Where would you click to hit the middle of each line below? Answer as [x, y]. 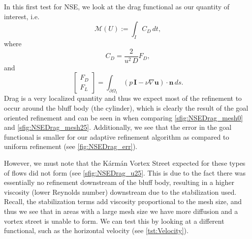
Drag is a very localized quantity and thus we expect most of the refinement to [123, 98]
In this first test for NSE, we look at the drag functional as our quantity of [117, 6]
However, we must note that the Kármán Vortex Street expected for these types [125, 163]
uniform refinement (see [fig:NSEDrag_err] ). [71, 146]
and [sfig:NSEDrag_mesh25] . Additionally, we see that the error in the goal [118, 127]
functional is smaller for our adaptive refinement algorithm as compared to [117, 136]
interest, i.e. [22, 16]
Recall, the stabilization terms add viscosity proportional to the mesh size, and [123, 201]
